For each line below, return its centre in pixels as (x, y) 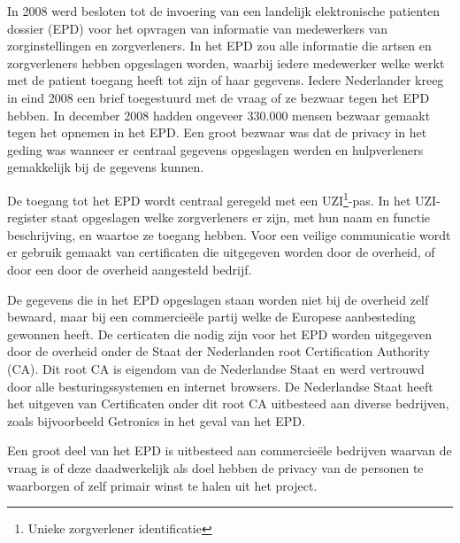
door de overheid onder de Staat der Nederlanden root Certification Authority (218, 351)
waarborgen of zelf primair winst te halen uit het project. (162, 485)
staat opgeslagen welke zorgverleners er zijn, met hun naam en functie (241, 217)
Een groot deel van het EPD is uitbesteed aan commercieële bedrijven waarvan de (230, 450)
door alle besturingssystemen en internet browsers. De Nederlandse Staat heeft (220, 386)
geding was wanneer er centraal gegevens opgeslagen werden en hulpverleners (215, 149)
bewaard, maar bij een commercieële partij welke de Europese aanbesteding (211, 317)
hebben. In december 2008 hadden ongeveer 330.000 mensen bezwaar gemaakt (219, 115)
